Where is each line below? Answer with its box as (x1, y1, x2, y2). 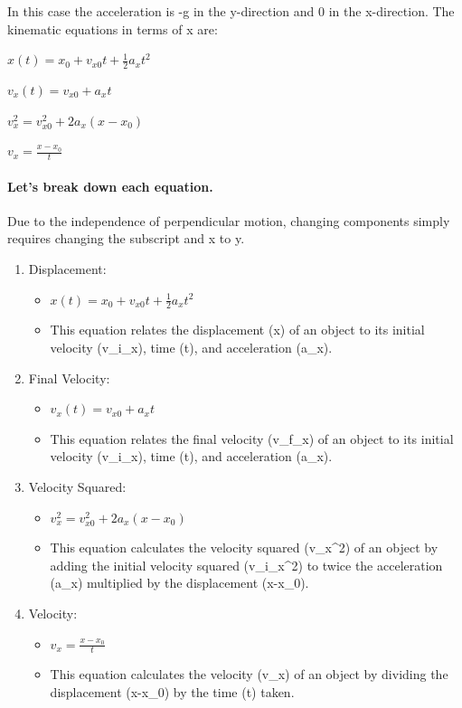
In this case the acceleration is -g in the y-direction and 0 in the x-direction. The (7, 2, 455, 20)
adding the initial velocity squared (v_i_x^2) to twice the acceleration (50, 555, 443, 574)
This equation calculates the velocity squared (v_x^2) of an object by (50, 538, 438, 557)
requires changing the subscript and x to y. (7, 229, 245, 248)
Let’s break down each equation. (7, 176, 213, 195)
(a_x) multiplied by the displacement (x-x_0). (50, 573, 309, 592)
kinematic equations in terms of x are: (7, 19, 218, 38)
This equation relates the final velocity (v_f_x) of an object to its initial (50, 429, 454, 448)
